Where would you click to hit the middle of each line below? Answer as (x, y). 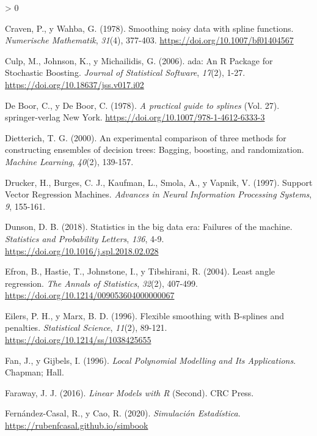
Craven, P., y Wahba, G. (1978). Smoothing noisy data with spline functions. (149, 28)
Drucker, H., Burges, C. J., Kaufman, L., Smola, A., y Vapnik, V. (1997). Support (159, 182)
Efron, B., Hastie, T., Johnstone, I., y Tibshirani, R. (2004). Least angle (140, 271)
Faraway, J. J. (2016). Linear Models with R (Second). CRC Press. (129, 392)
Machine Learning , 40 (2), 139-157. (69, 161)
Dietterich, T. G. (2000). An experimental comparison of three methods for (146, 137)
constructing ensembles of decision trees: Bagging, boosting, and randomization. (155, 150)
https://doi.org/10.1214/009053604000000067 (90, 295)
